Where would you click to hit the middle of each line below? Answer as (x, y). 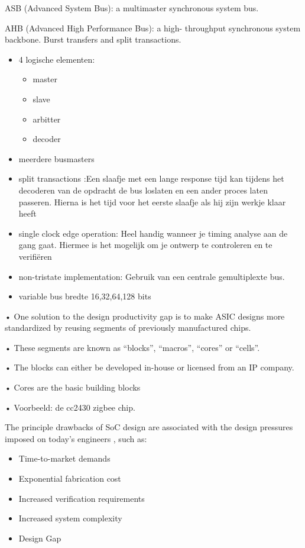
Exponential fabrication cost (70, 478)
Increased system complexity (70, 518)
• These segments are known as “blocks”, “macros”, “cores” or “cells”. (132, 347)
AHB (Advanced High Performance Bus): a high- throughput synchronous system (153, 28)
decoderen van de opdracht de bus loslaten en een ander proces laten (143, 190)
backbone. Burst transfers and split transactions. (93, 39)
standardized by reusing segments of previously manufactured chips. (128, 328)
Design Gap (40, 538)
